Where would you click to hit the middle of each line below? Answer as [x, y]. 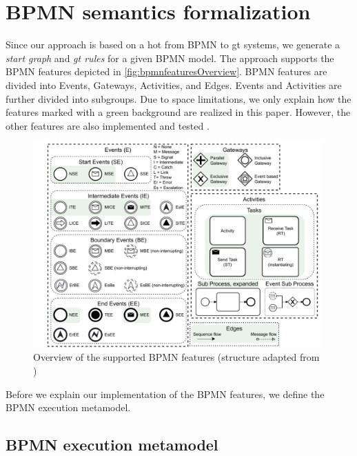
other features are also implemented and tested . [108, 125]
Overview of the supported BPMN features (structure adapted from [176, 357]
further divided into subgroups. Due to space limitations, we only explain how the [178, 98]
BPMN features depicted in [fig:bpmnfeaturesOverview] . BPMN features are [166, 71]
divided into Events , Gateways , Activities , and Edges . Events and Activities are [174, 85]
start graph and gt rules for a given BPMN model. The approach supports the [170, 58]
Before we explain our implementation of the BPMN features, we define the [165, 394]
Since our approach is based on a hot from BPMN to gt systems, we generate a [173, 44]
